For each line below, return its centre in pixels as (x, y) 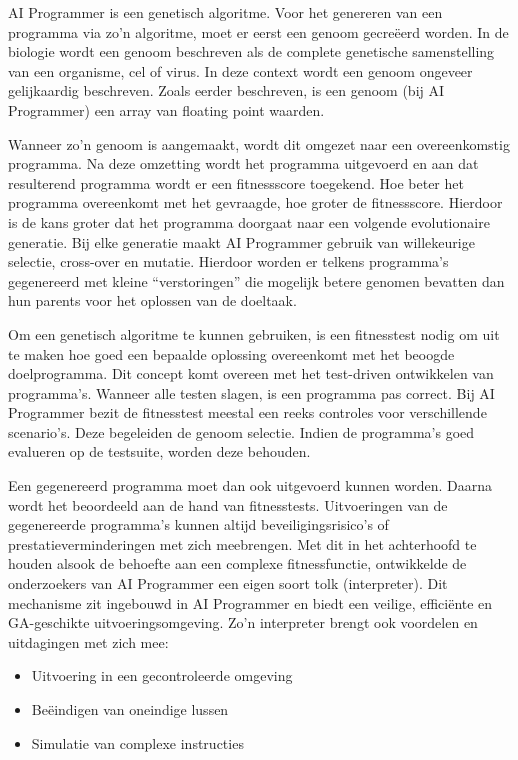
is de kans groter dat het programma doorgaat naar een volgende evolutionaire (249, 221)
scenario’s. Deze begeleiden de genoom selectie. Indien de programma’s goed (241, 431)
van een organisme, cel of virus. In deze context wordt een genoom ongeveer (240, 70)
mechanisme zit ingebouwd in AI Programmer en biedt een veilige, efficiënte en (250, 602)
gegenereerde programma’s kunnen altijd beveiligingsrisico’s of (198, 524)
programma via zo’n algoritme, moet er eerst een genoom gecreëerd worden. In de (258, 31)
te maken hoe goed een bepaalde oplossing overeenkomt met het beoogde (231, 353)
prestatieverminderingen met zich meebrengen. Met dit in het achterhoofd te (242, 543)
